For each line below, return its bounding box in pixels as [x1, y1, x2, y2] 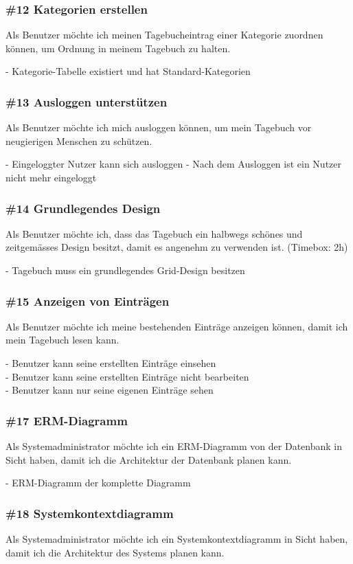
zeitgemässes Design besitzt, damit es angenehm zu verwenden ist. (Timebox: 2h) [5, 240, 348, 254]
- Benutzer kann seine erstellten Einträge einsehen [5, 356, 216, 370]
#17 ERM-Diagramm [5, 411, 128, 429]
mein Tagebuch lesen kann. [5, 332, 119, 347]
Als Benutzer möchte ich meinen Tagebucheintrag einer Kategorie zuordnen [5, 27, 323, 42]
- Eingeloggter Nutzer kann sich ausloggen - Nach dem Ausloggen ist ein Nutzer [5, 157, 342, 171]
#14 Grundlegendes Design [5, 199, 161, 216]
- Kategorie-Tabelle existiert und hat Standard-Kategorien [5, 64, 251, 78]
